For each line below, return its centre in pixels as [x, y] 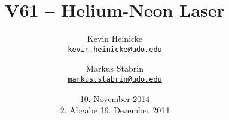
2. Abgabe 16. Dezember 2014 [115, 110]
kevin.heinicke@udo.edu [115, 49]
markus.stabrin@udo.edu [115, 79]
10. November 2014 [115, 98]
